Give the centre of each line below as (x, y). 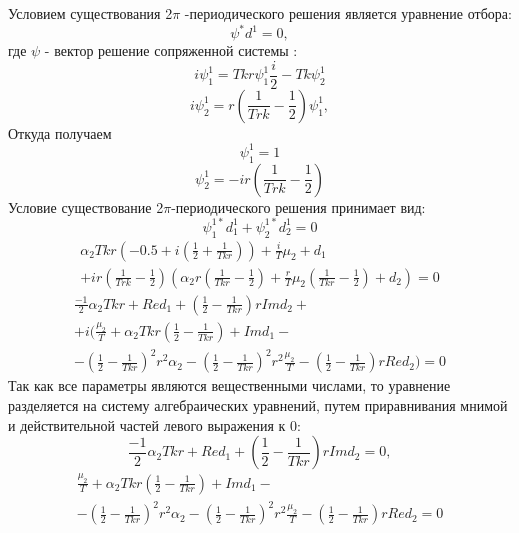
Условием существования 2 (90, 13)
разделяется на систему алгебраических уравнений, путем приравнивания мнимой (258, 405)
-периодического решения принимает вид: (298, 206)
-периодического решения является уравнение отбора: (348, 13)
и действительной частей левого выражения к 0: (154, 424)
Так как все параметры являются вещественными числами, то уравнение (229, 385)
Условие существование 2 (86, 206)
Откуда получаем (60, 132)
